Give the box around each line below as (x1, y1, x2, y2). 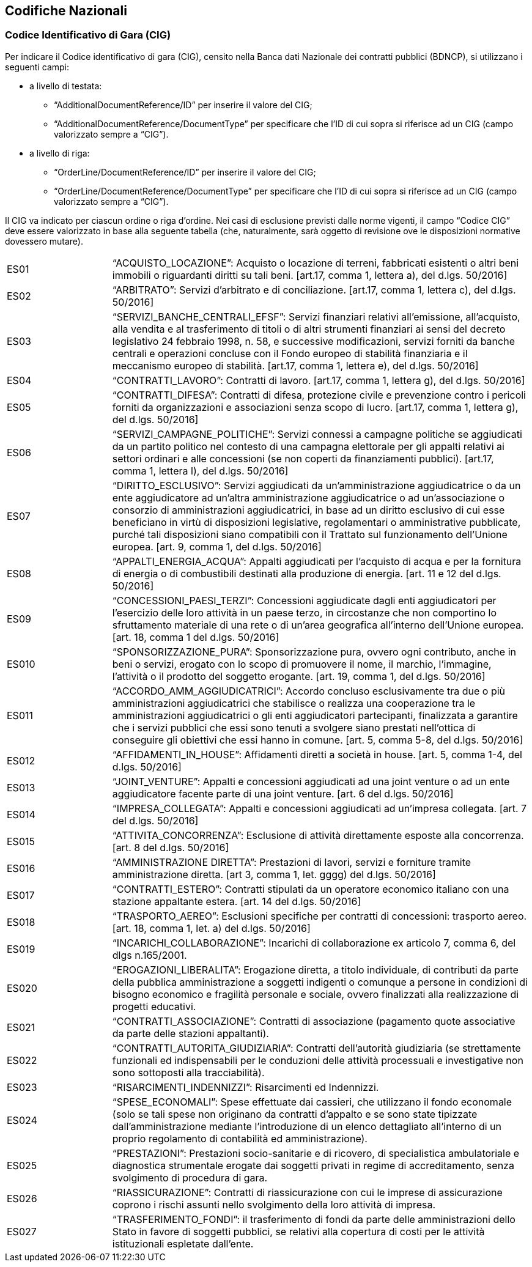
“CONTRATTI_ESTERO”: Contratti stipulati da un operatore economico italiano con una (112, 882, 509, 895)
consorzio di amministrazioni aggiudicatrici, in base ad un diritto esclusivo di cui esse (112, 503, 505, 516)
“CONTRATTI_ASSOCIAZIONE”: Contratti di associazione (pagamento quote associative (112, 1014, 515, 1027)
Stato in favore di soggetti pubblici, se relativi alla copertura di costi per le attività (112, 1225, 485, 1238)
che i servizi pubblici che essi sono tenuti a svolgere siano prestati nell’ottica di (112, 721, 476, 734)
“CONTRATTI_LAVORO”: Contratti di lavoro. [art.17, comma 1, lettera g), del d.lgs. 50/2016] (112, 374, 525, 386)
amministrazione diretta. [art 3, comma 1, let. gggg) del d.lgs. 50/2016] (112, 868, 436, 881)
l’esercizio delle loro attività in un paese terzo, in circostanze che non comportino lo (112, 606, 497, 619)
